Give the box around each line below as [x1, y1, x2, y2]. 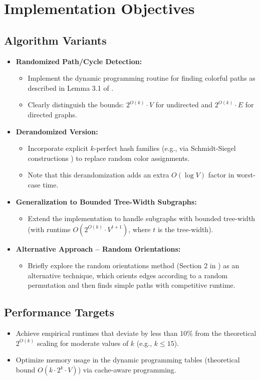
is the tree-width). [157, 224, 213, 234]
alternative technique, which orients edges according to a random [28, 270, 228, 280]
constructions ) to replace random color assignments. [28, 152, 190, 163]
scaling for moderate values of [37, 337, 129, 348]
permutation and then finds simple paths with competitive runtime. [28, 280, 235, 290]
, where [128, 224, 151, 234]
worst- [236, 169, 255, 180]
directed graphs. [28, 109, 77, 119]
